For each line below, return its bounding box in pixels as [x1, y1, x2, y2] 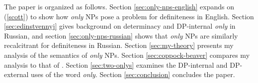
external [4, 69, 29, 80]
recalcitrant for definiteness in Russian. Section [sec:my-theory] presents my [4, 40, 234, 50]
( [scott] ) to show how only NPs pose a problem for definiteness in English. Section [4, 11, 254, 21]
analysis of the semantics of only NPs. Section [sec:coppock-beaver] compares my [4, 49, 250, 60]
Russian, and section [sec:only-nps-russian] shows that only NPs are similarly [4, 30, 238, 41]
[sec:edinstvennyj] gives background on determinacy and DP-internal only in [4, 21, 236, 31]
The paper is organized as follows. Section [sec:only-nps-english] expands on [4, 1, 235, 11]
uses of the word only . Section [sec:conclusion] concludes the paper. [31, 69, 235, 80]
